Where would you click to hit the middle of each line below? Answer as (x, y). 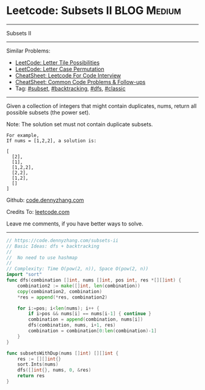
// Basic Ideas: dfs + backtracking (53, 246)
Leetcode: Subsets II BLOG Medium (94, 11)
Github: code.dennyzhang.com (45, 200)
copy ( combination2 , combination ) (60, 291)
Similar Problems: (28, 51)
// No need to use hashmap (42, 257)
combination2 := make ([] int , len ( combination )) (79, 286)
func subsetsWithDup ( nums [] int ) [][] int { (63, 353)
